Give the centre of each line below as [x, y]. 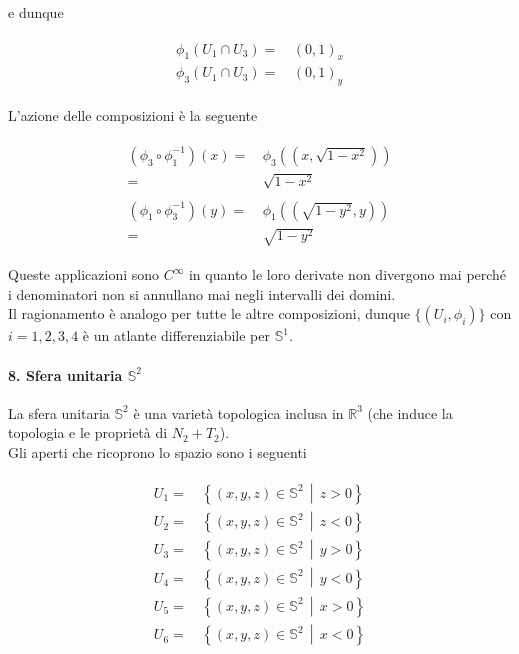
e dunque [36, 12]
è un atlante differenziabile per [176, 335]
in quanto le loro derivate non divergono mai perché [347, 274]
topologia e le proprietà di [88, 432]
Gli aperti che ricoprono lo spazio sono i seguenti [157, 451]
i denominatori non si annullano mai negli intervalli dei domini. [202, 293]
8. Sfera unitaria [65, 374]
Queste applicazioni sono [84, 274]
